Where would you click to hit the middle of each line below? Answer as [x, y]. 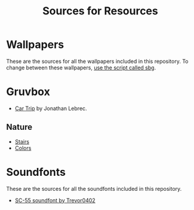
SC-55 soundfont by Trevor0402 [55, 200]
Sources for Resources [100, 11]
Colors [23, 148]
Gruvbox [28, 92]
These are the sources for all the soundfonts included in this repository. [94, 188]
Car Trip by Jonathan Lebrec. [51, 108]
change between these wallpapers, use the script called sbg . [81, 68]
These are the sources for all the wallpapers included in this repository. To [98, 61]
